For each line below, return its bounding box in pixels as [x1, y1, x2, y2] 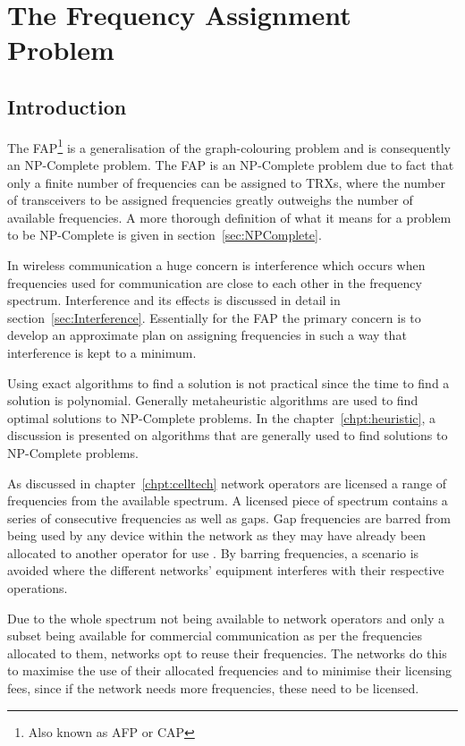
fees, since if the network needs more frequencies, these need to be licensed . [7, 679, 419, 698]
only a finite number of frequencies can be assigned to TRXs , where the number [7, 173, 445, 191]
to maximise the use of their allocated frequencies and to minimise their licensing [7, 661, 452, 680]
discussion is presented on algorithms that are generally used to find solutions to [7, 426, 448, 445]
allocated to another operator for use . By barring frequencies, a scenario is [7, 543, 419, 562]
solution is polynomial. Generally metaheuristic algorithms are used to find [7, 391, 418, 410]
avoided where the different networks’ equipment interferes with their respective [7, 561, 444, 580]
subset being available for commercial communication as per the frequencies [7, 626, 422, 645]
